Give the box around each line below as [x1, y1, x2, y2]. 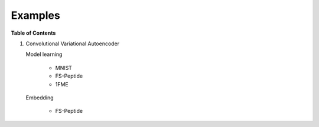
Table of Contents [11, 29, 56, 36]
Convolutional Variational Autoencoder [25, 40, 120, 47]
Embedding [25, 94, 54, 101]
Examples [11, 9, 60, 22]
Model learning [25, 51, 63, 58]
